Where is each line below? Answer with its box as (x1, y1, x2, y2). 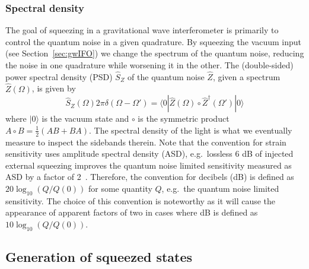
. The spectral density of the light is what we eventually (89, 124, 292, 136)
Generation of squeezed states (5, 248, 193, 266)
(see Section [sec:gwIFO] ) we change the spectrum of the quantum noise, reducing (5, 47, 304, 59)
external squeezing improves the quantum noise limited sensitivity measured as (5, 159, 292, 171)
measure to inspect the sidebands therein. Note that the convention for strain (5, 135, 286, 148)
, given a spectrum (212, 70, 281, 83)
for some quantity (88, 182, 152, 195)
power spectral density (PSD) (5, 70, 113, 83)
